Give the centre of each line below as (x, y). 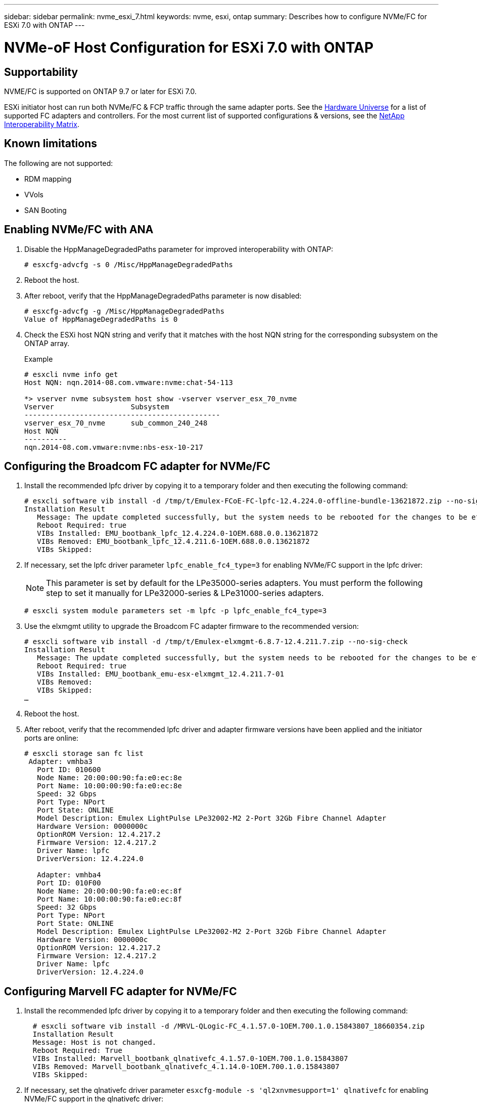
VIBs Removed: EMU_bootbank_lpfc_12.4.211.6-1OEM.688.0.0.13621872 (173, 542)
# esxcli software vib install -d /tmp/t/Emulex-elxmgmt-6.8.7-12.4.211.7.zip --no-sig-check (216, 642)
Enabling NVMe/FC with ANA (79, 230)
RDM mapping (48, 179)
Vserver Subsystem (97, 407)
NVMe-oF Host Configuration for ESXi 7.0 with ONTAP (189, 47)
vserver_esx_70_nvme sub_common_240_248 (116, 423)
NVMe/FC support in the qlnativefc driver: (94, 1099)
